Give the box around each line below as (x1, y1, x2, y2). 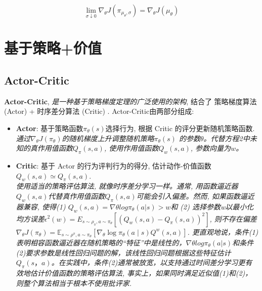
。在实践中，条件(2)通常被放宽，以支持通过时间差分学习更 (51, 257, 245, 268)
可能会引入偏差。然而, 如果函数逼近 (136, 190, 254, 201)
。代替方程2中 (203, 133, 250, 143)
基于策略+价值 (4, 37, 102, 58)
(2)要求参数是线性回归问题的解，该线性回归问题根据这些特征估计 (16, 247, 231, 258)
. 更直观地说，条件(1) (187, 226, 258, 237)
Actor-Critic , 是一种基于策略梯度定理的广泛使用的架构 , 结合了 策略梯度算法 (4, 96, 257, 106)
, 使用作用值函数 (104, 143, 159, 153)
